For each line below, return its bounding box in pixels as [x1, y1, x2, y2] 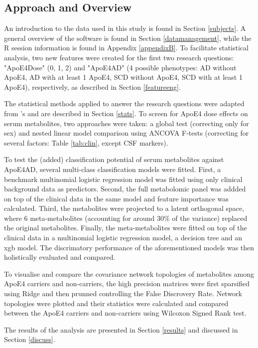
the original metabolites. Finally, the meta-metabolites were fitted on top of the [4, 222, 247, 233]
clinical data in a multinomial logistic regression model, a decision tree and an [4, 232, 242, 243]
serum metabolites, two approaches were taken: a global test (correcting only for [4, 118, 249, 128]
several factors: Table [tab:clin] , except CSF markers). [4, 137, 168, 148]
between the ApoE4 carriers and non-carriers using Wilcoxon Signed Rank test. [4, 308, 247, 318]
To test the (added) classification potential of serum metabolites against [4, 154, 224, 165]
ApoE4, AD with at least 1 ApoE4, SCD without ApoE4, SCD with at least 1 [4, 72, 243, 82]
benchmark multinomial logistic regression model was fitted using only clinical [4, 174, 243, 184]
